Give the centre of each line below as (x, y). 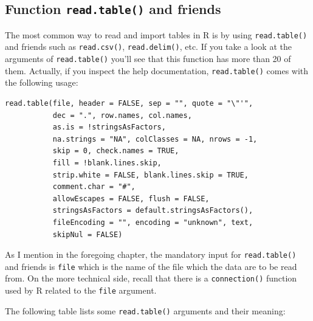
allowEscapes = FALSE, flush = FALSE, (131, 198)
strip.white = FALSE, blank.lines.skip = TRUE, (150, 175)
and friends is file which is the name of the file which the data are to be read (151, 266)
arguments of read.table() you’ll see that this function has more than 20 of (148, 59)
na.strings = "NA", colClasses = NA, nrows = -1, (155, 139)
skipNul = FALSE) (88, 234)
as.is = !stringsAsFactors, (109, 127)
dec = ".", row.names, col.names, (122, 115)
